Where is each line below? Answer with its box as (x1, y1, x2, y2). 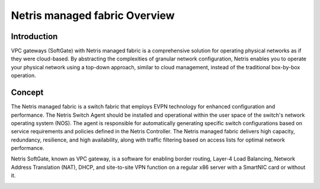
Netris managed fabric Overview (11, 9, 175, 22)
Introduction (11, 31, 58, 41)
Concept (11, 88, 44, 98)
